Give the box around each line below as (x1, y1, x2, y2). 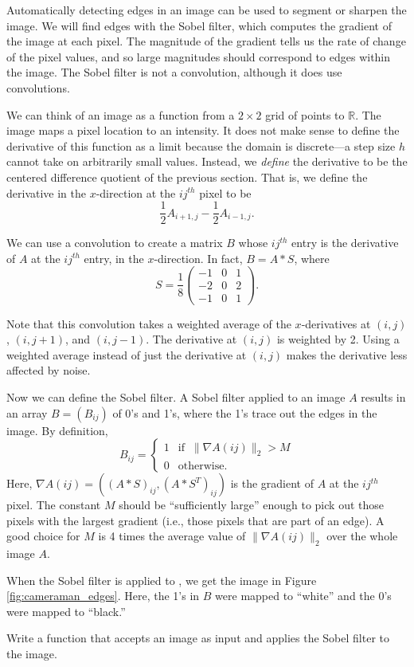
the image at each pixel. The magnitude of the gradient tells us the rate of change (6, 33, 406, 49)
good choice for (6, 528, 80, 544)
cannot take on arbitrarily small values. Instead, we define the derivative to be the (6, 153, 408, 170)
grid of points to (265, 106, 345, 123)
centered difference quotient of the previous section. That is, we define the (6, 168, 368, 185)
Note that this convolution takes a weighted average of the (6, 315, 291, 332)
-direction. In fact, (154, 249, 243, 266)
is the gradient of (230, 475, 314, 492)
